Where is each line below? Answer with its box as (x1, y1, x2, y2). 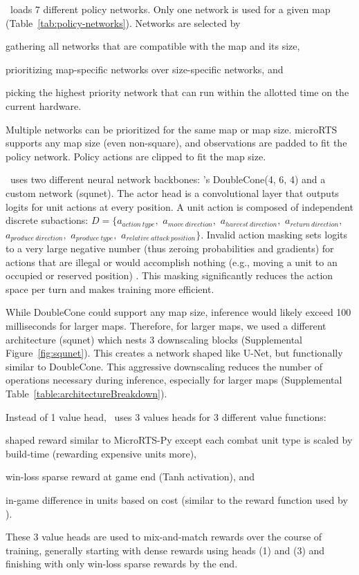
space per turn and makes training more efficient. (6, 281, 214, 296)
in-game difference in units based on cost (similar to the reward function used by (6, 492, 348, 507)
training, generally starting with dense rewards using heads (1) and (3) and (6, 543, 325, 557)
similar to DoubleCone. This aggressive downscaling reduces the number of (6, 359, 323, 373)
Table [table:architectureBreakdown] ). (6, 386, 167, 400)
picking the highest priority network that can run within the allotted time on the (6, 85, 349, 100)
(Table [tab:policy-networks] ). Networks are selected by (6, 15, 241, 30)
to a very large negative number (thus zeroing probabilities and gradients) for (6, 241, 334, 256)
